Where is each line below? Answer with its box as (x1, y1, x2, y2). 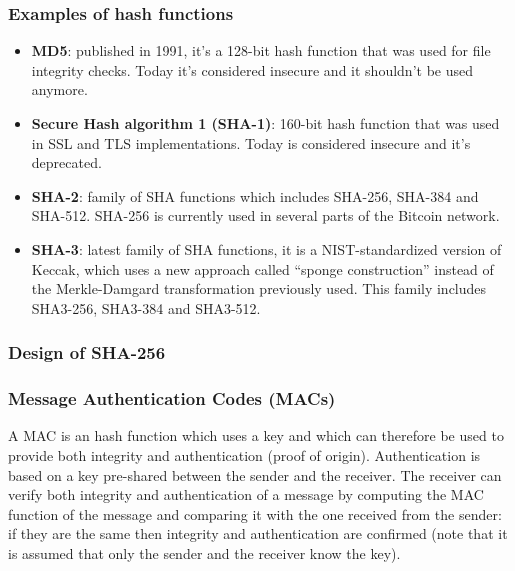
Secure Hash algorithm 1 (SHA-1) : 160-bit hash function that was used (31, 113, 500, 133)
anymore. (31, 79, 88, 100)
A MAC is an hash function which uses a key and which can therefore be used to (8, 425, 504, 446)
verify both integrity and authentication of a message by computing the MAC (8, 484, 484, 505)
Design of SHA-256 (8, 340, 166, 365)
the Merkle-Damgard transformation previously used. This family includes (31, 278, 487, 299)
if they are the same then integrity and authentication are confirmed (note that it (8, 523, 508, 544)
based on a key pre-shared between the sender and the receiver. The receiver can (8, 464, 502, 485)
